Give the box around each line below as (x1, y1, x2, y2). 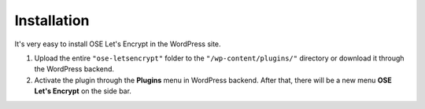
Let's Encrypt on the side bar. (34, 86, 131, 96)
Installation (14, 12, 90, 29)
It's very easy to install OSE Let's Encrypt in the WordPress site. (14, 39, 221, 49)
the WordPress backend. (34, 64, 114, 74)
